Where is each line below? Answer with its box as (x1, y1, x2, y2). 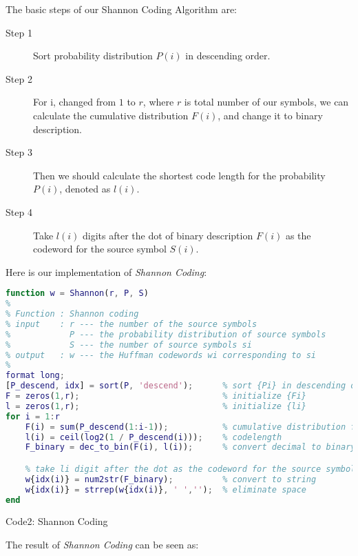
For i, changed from (33, 95, 116, 109)
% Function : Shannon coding (6, 309, 139, 319)
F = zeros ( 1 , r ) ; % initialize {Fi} (6, 391, 306, 401)
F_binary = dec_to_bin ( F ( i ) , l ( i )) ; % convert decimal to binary (25, 442, 356, 453)
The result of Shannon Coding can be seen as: (6, 537, 199, 552)
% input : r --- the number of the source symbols (6, 319, 257, 329)
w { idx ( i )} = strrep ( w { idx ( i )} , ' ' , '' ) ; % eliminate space (25, 484, 306, 495)
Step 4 (6, 204, 32, 219)
